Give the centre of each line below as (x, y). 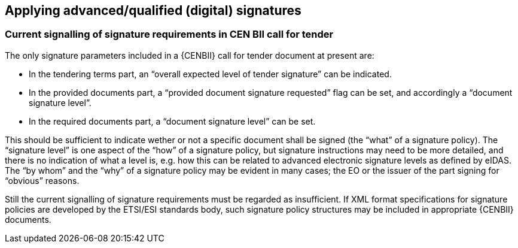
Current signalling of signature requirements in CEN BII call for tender (169, 34)
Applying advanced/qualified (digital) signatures (153, 10)
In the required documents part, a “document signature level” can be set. (172, 121)
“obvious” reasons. (42, 180)
